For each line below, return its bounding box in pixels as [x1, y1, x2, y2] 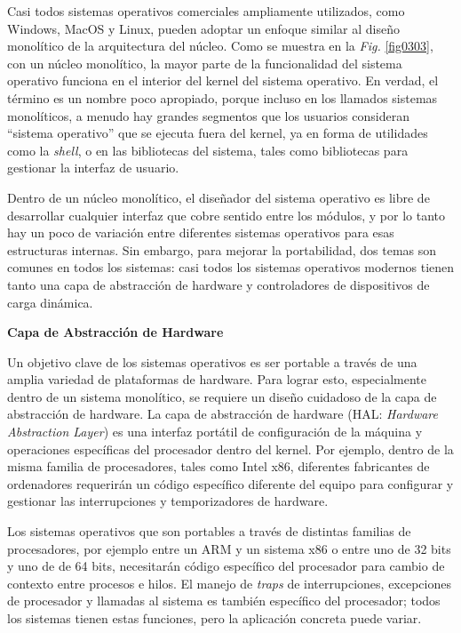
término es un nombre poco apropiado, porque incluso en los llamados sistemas [7, 88, 438, 107]
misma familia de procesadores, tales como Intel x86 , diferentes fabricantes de [7, 457, 430, 476]
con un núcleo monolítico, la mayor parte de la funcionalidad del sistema [7, 53, 402, 72]
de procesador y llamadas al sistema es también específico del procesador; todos [7, 591, 441, 610]
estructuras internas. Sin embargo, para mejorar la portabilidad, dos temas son [7, 240, 437, 259]
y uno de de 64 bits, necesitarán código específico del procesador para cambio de [7, 557, 445, 575]
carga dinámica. [7, 292, 93, 311]
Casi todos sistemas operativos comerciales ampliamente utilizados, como [7, 2, 405, 20]
